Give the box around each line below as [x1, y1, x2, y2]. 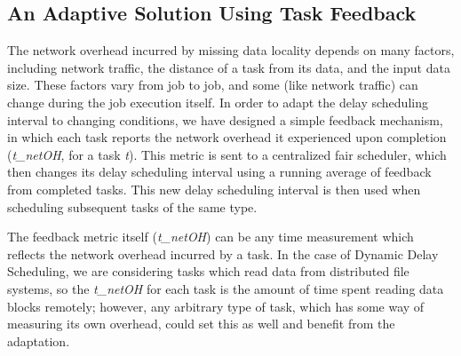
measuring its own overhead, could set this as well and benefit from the [7, 314, 395, 333]
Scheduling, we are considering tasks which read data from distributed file [7, 262, 409, 281]
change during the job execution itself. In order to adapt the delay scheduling [7, 92, 428, 111]
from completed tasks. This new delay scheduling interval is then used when [7, 179, 421, 198]
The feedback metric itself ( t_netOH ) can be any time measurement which [7, 227, 414, 246]
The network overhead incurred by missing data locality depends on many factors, [7, 41, 455, 59]
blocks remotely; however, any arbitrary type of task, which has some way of [7, 297, 425, 315]
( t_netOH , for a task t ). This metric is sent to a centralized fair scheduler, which [7, 145, 447, 163]
